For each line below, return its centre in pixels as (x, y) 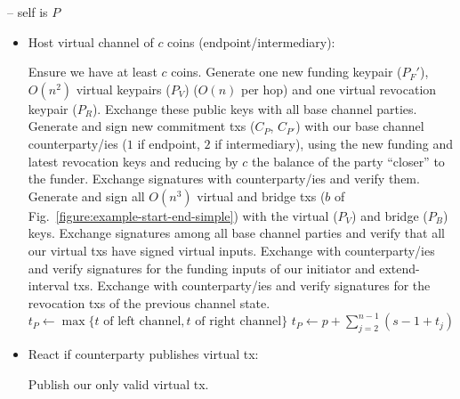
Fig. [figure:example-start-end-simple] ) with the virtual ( (183, 215)
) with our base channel (360, 126)
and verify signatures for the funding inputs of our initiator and (202, 268)
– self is (28, 12)
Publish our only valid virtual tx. (118, 383)
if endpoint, (169, 143)
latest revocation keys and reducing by (133, 161)
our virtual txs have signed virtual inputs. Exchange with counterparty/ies (231, 250)
